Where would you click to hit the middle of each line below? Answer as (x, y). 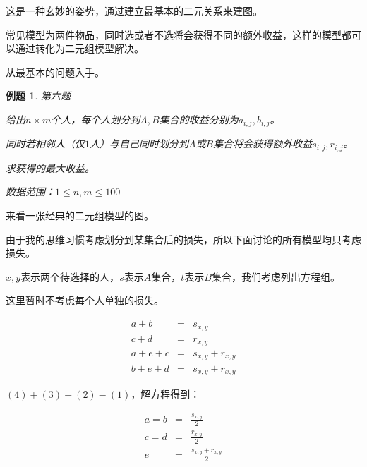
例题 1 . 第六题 (38, 96)
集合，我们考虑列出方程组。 (276, 276)
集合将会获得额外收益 (263, 144)
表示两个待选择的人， (70, 276)
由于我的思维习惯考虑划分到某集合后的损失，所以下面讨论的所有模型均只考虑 (183, 239)
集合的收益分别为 (199, 119)
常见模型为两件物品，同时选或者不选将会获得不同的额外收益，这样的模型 (174, 34)
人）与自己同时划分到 (139, 144)
